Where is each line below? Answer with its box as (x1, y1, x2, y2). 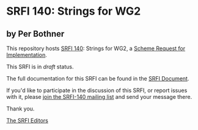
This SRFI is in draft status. (6, 63, 74, 70)
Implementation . (6, 51, 48, 59)
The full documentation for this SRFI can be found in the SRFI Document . (6, 75, 189, 82)
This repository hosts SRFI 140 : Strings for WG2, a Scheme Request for (6, 45, 186, 52)
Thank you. (6, 105, 35, 112)
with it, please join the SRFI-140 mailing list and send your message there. (6, 93, 193, 100)
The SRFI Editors (6, 117, 49, 124)
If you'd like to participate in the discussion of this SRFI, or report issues (6, 87, 188, 94)
